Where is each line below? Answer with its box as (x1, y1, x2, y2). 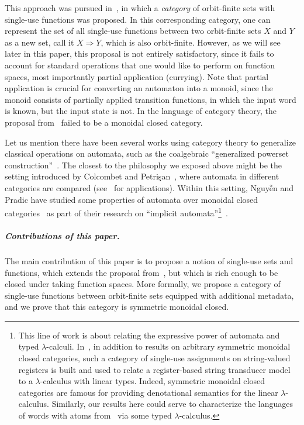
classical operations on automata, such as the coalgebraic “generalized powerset (5, 147, 289, 160)
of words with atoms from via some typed (18, 409, 172, 421)
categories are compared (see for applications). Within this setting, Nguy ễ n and (5, 181, 294, 194)
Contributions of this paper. (5, 229, 120, 241)
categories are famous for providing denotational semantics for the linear (18, 386, 278, 398)
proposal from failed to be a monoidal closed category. (5, 116, 203, 128)
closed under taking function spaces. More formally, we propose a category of (5, 278, 281, 290)
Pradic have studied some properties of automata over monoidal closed (5, 193, 258, 205)
